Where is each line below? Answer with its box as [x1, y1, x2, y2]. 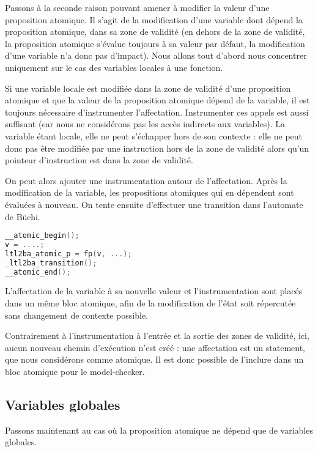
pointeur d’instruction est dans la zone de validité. [5, 154, 193, 166]
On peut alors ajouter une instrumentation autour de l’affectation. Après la [5, 174, 287, 187]
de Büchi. [5, 210, 40, 223]
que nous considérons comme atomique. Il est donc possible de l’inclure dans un [5, 353, 304, 366]
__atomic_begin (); [5, 231, 79, 240]
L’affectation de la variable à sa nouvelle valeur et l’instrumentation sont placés [5, 284, 303, 297]
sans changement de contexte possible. [5, 308, 148, 321]
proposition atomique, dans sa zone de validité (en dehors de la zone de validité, [5, 25, 305, 38]
